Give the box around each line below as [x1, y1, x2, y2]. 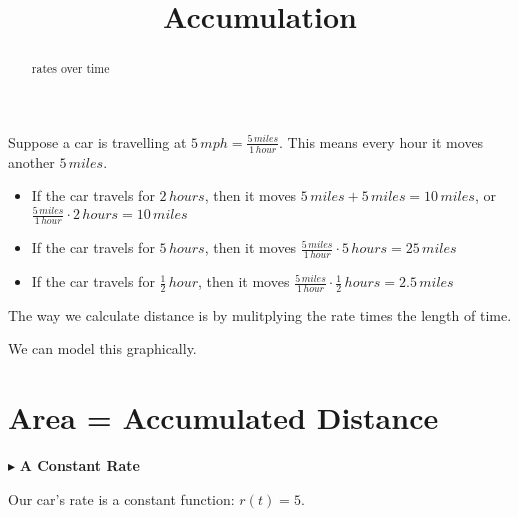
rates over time [31, 60, 110, 77]
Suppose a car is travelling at [8, 131, 187, 152]
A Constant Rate [19, 455, 140, 476]
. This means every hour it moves [279, 131, 484, 152]
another [8, 151, 55, 172]
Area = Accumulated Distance [8, 397, 439, 438]
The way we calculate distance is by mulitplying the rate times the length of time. [8, 304, 512, 325]
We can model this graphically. [8, 338, 197, 359]
